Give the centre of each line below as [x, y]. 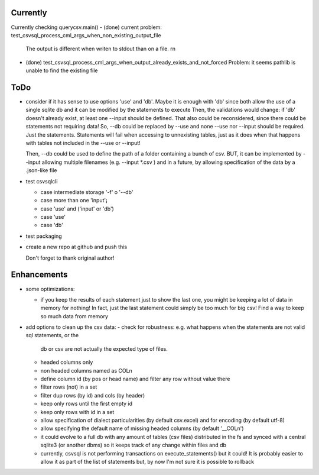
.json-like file [41, 170]
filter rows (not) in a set [69, 387]
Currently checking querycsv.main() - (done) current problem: [87, 27]
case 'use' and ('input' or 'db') [77, 209]
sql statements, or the [52, 335]
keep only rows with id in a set [77, 412]
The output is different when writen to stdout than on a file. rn [101, 49]
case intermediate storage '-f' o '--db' [87, 192]
